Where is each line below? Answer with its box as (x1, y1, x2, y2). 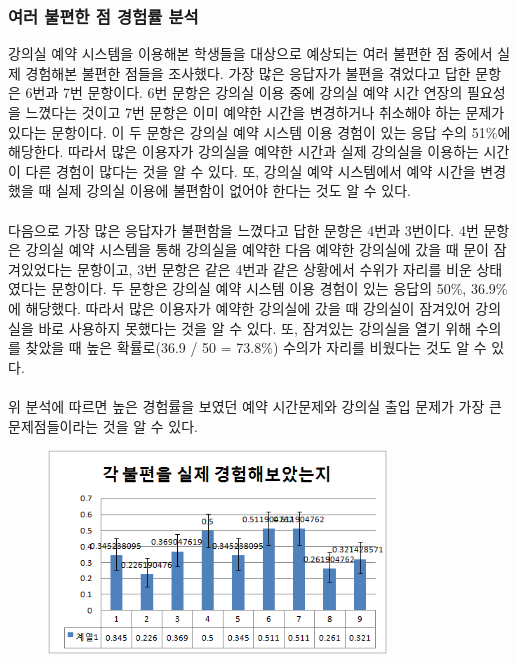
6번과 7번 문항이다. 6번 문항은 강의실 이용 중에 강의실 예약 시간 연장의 (25, 82, 463, 103)
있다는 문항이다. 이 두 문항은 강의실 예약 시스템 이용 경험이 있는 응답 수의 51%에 (8, 121, 511, 142)
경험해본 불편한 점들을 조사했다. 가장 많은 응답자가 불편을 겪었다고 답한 (25, 62, 471, 83)
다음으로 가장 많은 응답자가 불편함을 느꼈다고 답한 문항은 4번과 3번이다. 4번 (8, 219, 479, 240)
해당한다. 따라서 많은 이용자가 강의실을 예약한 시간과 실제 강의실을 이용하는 (8, 141, 479, 162)
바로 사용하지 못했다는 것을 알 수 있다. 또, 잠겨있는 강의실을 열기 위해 (38, 317, 472, 338)
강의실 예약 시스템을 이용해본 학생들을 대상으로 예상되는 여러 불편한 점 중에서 (8, 43, 493, 64)
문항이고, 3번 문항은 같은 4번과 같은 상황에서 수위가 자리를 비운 (77, 258, 472, 279)
